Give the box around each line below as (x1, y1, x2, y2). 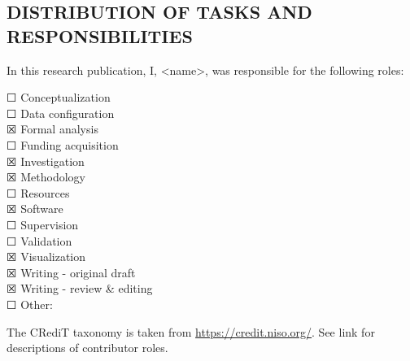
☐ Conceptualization (7, 89, 111, 106)
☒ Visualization (7, 248, 86, 265)
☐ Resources (7, 184, 70, 201)
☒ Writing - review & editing (7, 280, 153, 297)
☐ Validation (7, 232, 72, 249)
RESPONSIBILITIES (7, 23, 193, 48)
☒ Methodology (7, 168, 85, 185)
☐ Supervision (7, 215, 79, 233)
